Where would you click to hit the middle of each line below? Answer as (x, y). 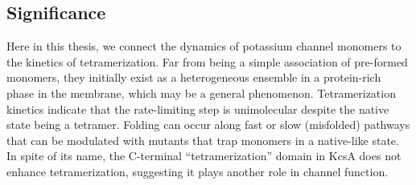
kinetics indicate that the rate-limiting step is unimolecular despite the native (198, 109)
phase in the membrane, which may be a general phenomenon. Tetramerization (201, 92)
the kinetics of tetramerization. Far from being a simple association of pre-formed (207, 61)
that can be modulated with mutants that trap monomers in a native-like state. (203, 140)
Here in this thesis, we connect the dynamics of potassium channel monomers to (204, 46)
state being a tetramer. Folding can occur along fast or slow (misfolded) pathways (208, 125)
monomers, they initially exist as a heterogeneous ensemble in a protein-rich (194, 77)
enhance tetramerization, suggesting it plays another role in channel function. (198, 171)
